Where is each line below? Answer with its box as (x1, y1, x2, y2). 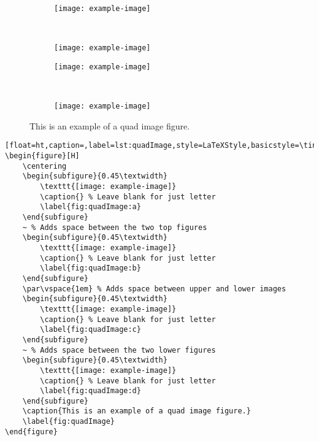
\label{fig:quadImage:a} (40, 202, 141, 212)
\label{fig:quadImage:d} (40, 386, 141, 396)
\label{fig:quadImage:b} (40, 264, 141, 273)
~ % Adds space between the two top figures (22, 223, 207, 232)
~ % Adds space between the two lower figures (22, 345, 216, 355)
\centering (22, 161, 67, 171)
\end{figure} (5, 427, 58, 436)
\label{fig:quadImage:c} (40, 325, 141, 334)
